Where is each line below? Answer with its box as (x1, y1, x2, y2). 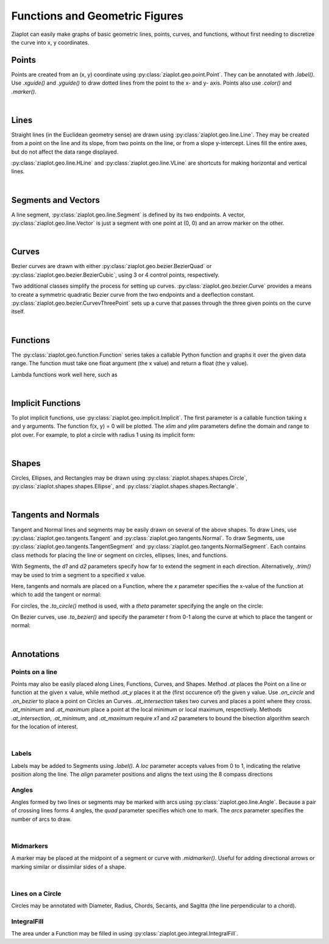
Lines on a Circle (11, 889, 62, 898)
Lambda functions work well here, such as (11, 371, 118, 378)
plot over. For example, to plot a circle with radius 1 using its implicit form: (11, 431, 196, 438)
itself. (11, 308, 26, 315)
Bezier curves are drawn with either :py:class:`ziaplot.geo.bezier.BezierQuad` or (11, 263, 212, 270)
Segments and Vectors (11, 195, 100, 205)
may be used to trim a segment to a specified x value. (11, 571, 146, 578)
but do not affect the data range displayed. (11, 148, 119, 155)
